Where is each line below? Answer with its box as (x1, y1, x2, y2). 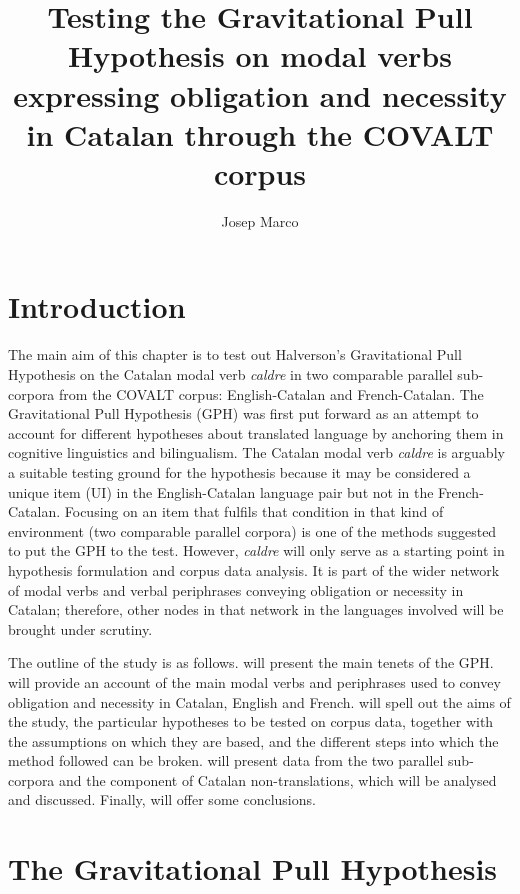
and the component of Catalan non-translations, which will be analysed (59, 769, 497, 790)
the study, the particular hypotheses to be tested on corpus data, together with (8, 711, 494, 732)
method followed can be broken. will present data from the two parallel (8, 750, 444, 771)
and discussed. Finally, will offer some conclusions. (8, 789, 316, 810)
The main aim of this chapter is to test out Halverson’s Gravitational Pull (8, 344, 462, 365)
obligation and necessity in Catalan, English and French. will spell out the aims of (8, 691, 511, 712)
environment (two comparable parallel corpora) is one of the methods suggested (8, 520, 497, 541)
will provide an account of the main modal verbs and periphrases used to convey (8, 671, 501, 692)
